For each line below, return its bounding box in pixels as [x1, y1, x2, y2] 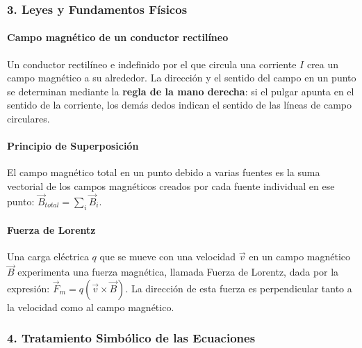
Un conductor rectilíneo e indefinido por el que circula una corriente [7, 56, 297, 71]
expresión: [7, 280, 50, 295]
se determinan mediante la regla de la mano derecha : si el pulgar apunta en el [7, 84, 354, 98]
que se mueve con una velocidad [99, 249, 236, 264]
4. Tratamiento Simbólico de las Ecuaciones [7, 329, 256, 347]
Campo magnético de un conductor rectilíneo [7, 30, 229, 45]
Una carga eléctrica [7, 249, 89, 264]
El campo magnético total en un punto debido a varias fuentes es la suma [7, 165, 320, 180]
